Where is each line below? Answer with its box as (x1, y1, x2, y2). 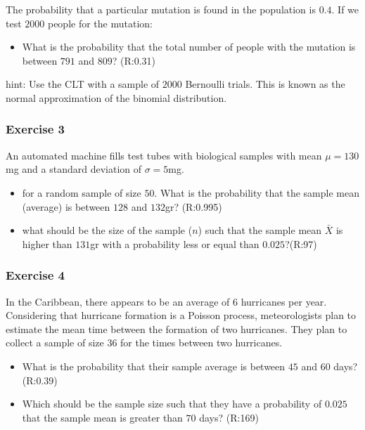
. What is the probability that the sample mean (154, 185, 359, 200)
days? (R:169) (199, 410, 259, 424)
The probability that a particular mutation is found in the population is (6, 2, 316, 16)
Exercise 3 (6, 120, 65, 138)
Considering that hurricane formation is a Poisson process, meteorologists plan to (6, 308, 357, 322)
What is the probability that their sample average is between (22, 358, 286, 373)
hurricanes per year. (241, 294, 327, 308)
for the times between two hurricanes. (120, 335, 283, 350)
